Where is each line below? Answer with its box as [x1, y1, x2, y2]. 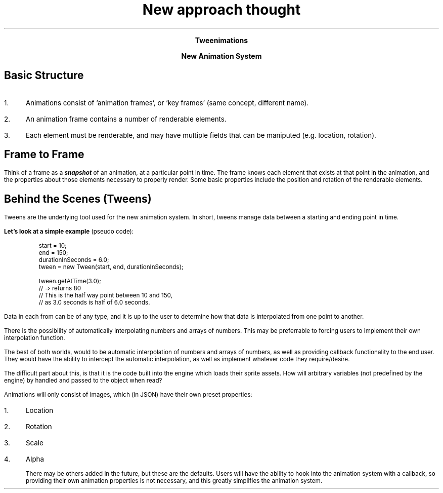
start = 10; [38, 242, 67, 250]
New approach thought [142, 1, 301, 18]
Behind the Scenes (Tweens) [4, 192, 152, 205]
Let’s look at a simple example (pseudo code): [4, 228, 134, 236]
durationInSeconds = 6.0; [38, 256, 109, 264]
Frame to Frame [4, 148, 84, 161]
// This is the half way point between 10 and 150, [38, 292, 172, 299]
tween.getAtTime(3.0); [38, 278, 101, 285]
